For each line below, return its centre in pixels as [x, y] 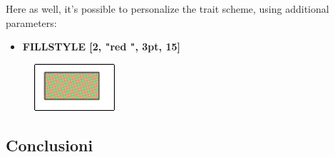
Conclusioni [50, 145]
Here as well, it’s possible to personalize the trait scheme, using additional [167, 9]
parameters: [31, 22]
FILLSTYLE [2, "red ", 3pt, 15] [101, 47]
